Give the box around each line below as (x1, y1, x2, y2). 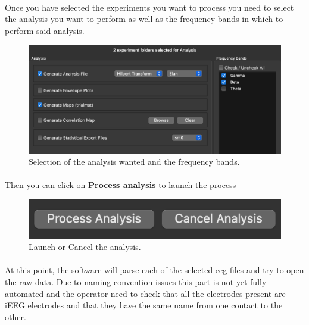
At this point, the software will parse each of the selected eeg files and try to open (5, 264, 304, 276)
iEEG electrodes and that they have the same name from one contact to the (5, 299, 283, 311)
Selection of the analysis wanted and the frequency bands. (29, 155, 240, 168)
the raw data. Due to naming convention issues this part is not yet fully (5, 276, 267, 288)
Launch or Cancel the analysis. (29, 240, 141, 253)
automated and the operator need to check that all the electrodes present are (5, 287, 286, 299)
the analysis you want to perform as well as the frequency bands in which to (5, 12, 283, 25)
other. (5, 310, 26, 323)
